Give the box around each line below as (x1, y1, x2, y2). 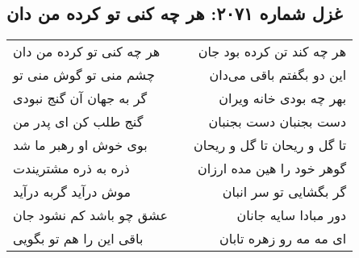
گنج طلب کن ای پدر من (13, 112, 144, 131)
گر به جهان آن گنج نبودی (13, 89, 148, 108)
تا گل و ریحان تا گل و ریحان (194, 135, 347, 155)
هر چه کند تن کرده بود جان (198, 42, 347, 61)
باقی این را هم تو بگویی (13, 229, 144, 248)
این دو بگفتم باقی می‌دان (209, 65, 347, 85)
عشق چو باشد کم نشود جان (13, 206, 168, 225)
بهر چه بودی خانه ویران (219, 89, 347, 108)
